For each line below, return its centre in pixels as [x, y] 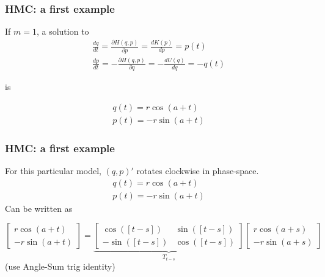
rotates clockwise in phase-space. [198, 171]
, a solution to [63, 31]
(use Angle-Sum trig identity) [60, 266]
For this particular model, [53, 171]
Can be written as [39, 208]
